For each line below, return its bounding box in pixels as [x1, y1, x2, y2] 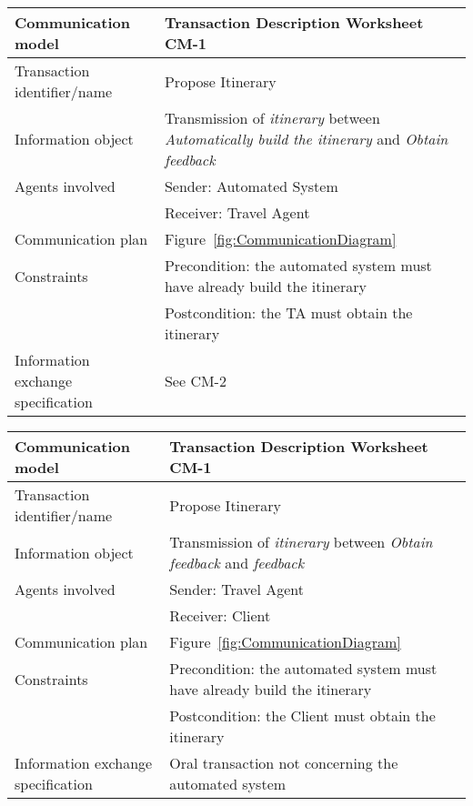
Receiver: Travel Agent [164, 202, 310, 223]
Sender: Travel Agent [169, 579, 305, 599]
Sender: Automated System [164, 176, 338, 196]
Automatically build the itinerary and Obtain [164, 128, 448, 149]
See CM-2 [164, 370, 226, 391]
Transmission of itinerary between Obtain [169, 531, 433, 552]
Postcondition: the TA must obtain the [164, 302, 413, 323]
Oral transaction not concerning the [169, 752, 398, 773]
